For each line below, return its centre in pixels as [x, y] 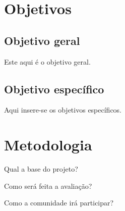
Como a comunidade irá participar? [59, 203]
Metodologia [48, 145]
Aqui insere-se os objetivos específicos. [63, 110]
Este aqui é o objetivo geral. [47, 61]
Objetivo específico [54, 89]
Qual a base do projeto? [41, 169]
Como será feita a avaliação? [48, 186]
